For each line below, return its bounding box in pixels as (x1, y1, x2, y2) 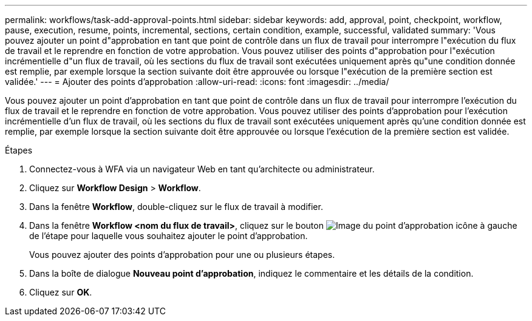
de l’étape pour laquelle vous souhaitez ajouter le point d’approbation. (29, 231, 308, 241)
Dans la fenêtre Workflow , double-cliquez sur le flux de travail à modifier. (29, 201, 323, 212)
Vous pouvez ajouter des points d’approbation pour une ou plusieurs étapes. (29, 249, 335, 260)
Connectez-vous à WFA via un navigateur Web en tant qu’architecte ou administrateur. (29, 164, 375, 174)
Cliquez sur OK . (29, 287, 92, 297)
